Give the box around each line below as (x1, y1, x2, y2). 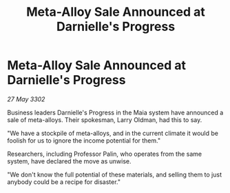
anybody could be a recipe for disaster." (7, 177, 121, 186)
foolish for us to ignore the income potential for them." (7, 136, 160, 145)
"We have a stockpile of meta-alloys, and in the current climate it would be (7, 129, 219, 137)
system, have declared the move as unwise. (7, 156, 132, 165)
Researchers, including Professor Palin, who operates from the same (7, 150, 202, 158)
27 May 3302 (7, 94, 45, 103)
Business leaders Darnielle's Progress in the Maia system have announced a (7, 108, 224, 116)
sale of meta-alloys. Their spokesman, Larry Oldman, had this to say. (7, 115, 202, 124)
